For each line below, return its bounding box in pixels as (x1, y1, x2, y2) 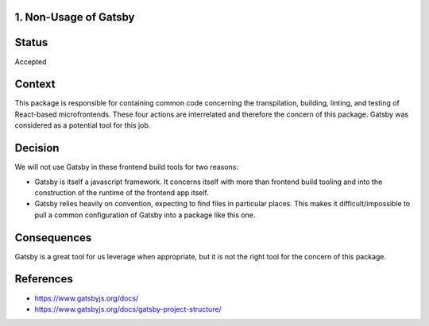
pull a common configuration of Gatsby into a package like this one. (34, 210, 256, 220)
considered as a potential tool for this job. (14, 121, 151, 130)
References (14, 272, 73, 286)
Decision (14, 141, 60, 155)
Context (14, 78, 56, 91)
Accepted (14, 56, 47, 67)
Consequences (14, 231, 92, 244)
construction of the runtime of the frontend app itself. (34, 187, 210, 198)
